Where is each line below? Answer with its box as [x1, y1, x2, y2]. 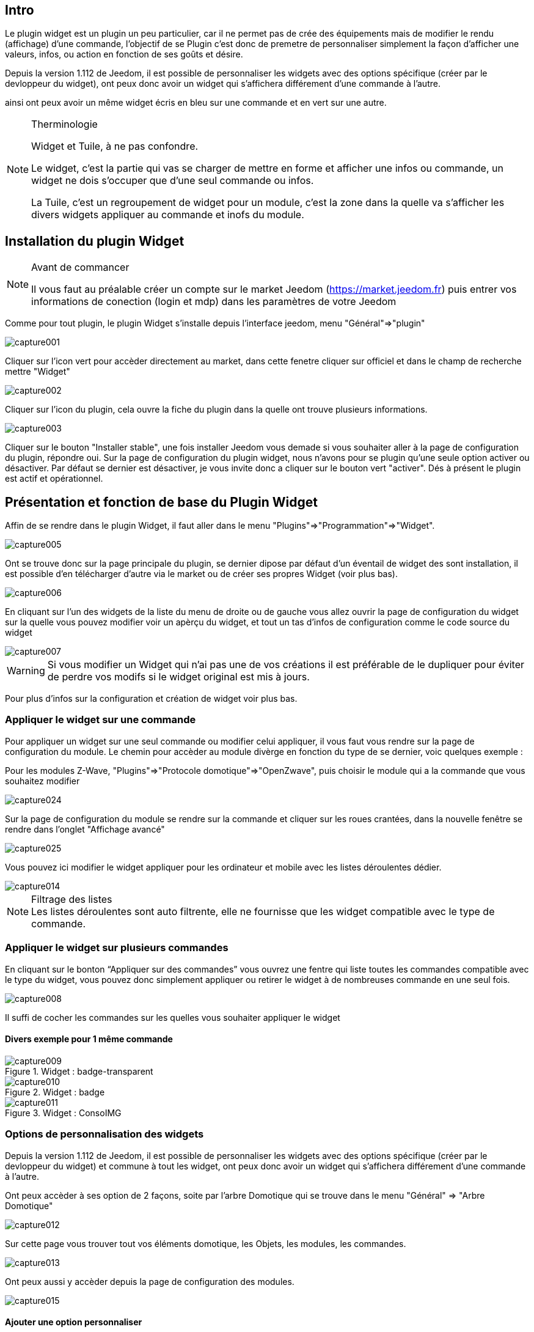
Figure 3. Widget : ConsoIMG [5, 1107, 122, 1118]
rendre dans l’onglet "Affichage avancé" [5, 823, 165, 834]
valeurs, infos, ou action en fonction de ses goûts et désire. [5, 49, 243, 60]
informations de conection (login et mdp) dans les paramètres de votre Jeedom [31, 295, 397, 308]
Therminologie [31, 118, 98, 131]
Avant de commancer [31, 261, 130, 274]
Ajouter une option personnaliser [5, 1317, 142, 1328]
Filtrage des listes [31, 892, 112, 905]
